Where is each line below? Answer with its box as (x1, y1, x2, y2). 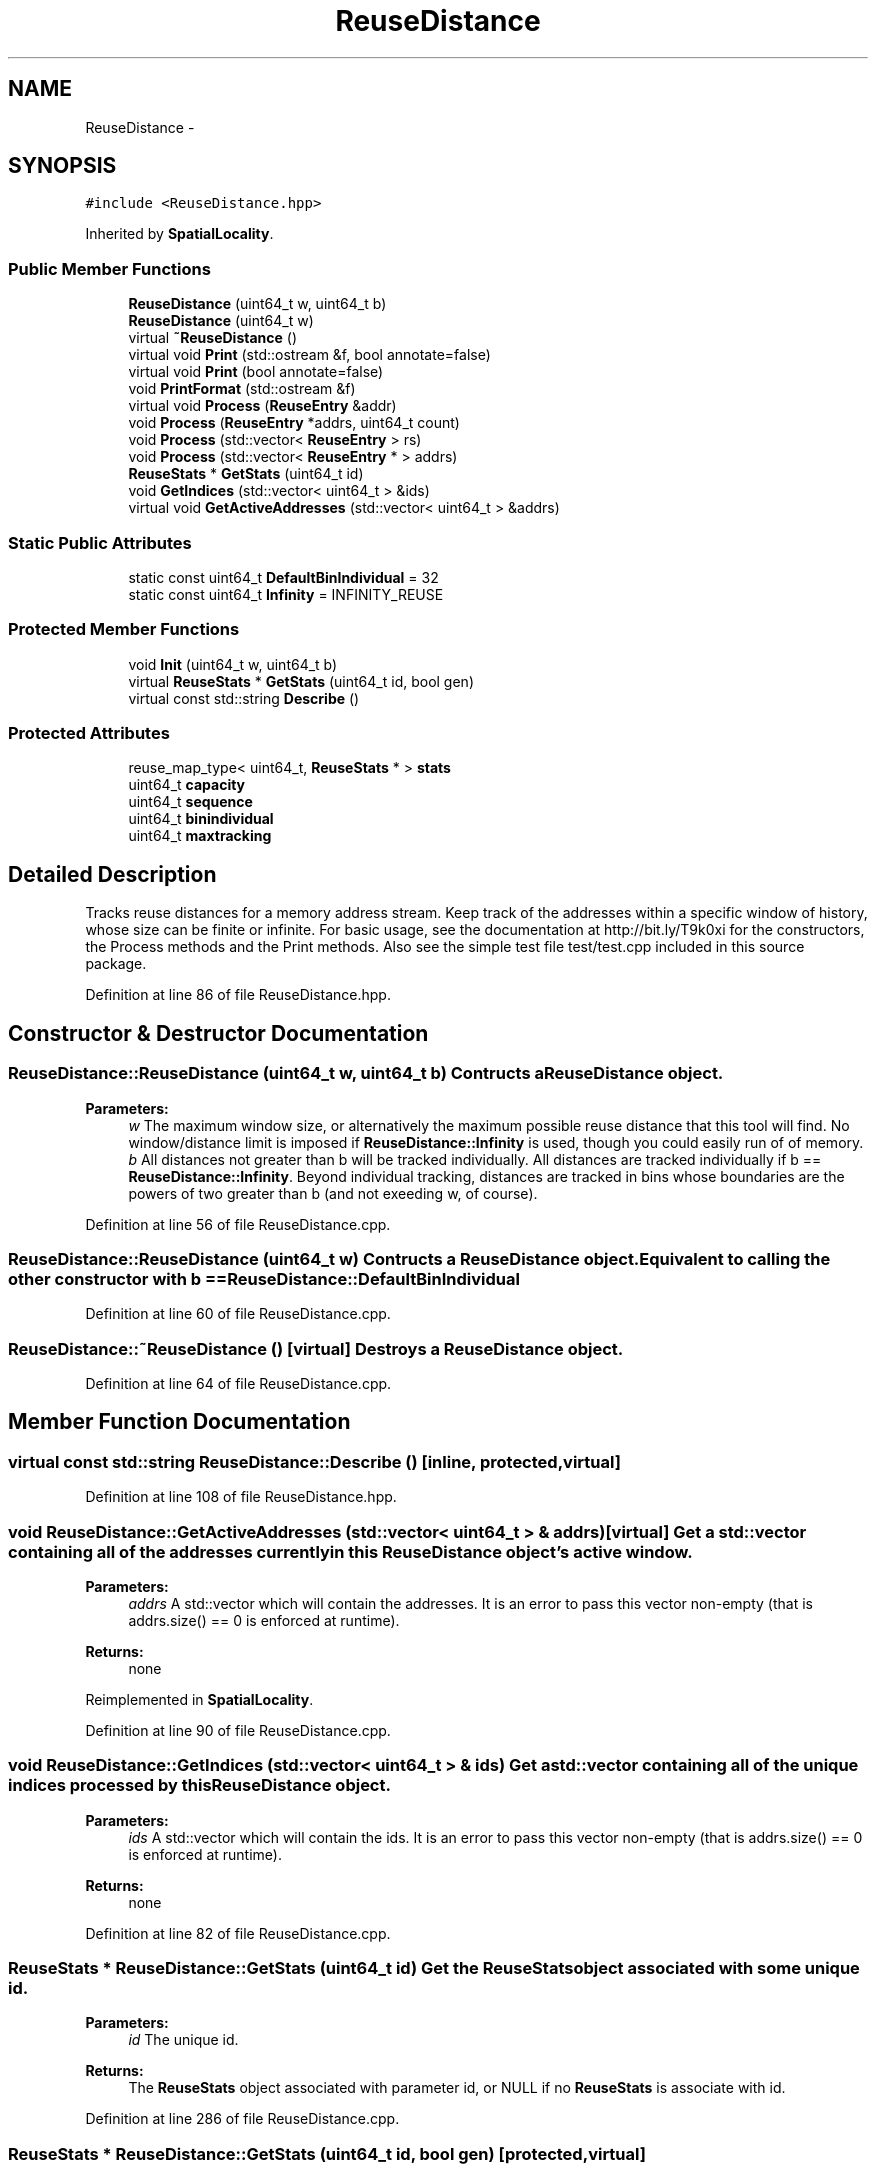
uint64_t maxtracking (128, 827, 272, 845)
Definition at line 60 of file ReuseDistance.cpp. (85, 1305, 391, 1323)
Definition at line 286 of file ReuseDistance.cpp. (85, 2110, 400, 2128)
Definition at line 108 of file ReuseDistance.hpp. (85, 1488, 397, 1506)
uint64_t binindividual (128, 810, 274, 828)
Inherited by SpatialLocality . (85, 225, 274, 243)
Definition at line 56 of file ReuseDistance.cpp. (85, 1215, 391, 1233)
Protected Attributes (8, 723, 170, 744)
